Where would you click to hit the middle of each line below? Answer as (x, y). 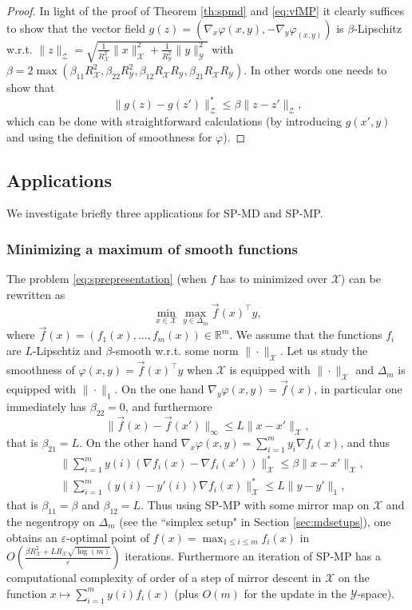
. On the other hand (129, 442)
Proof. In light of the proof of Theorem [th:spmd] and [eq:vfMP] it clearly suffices (206, 10)
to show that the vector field (76, 28)
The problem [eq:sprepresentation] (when (107, 279)
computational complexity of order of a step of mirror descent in (164, 578)
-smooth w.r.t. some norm (175, 351)
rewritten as (36, 294)
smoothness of (41, 370)
